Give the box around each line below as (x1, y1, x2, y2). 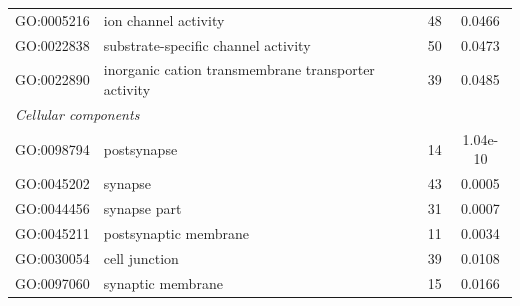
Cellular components (15, 103, 140, 124)
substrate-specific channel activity (103, 34, 311, 55)
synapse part (103, 198, 182, 218)
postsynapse (103, 138, 178, 159)
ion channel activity (103, 9, 225, 30)
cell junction (103, 247, 179, 268)
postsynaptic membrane (103, 222, 250, 243)
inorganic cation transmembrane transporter (103, 59, 375, 80)
